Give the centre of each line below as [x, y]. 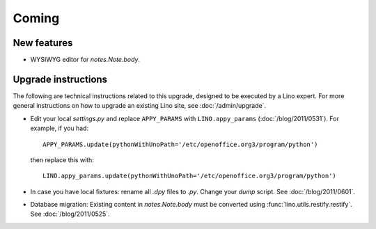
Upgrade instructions [60, 79]
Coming [36, 18]
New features [43, 43]
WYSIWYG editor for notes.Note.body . [85, 60]
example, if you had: [60, 128]
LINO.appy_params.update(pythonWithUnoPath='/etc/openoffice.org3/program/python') [190, 176]
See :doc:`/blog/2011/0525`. [70, 214]
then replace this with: [62, 159]
